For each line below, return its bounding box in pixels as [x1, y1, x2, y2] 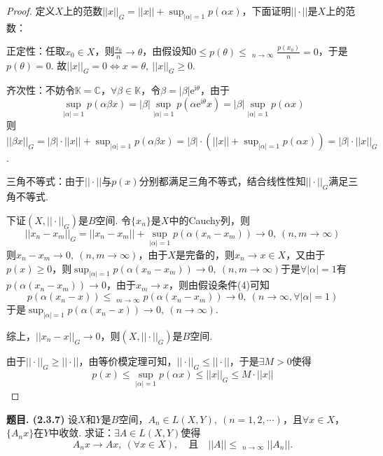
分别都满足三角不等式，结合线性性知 [139, 174, 306, 188]
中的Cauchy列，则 [169, 212, 250, 227]
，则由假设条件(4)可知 [169, 277, 270, 292]
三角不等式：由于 [6, 174, 85, 188]
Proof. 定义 [6, 4, 55, 18]
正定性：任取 [6, 43, 65, 58]
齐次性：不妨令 [6, 83, 75, 97]
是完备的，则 [176, 247, 235, 261]
